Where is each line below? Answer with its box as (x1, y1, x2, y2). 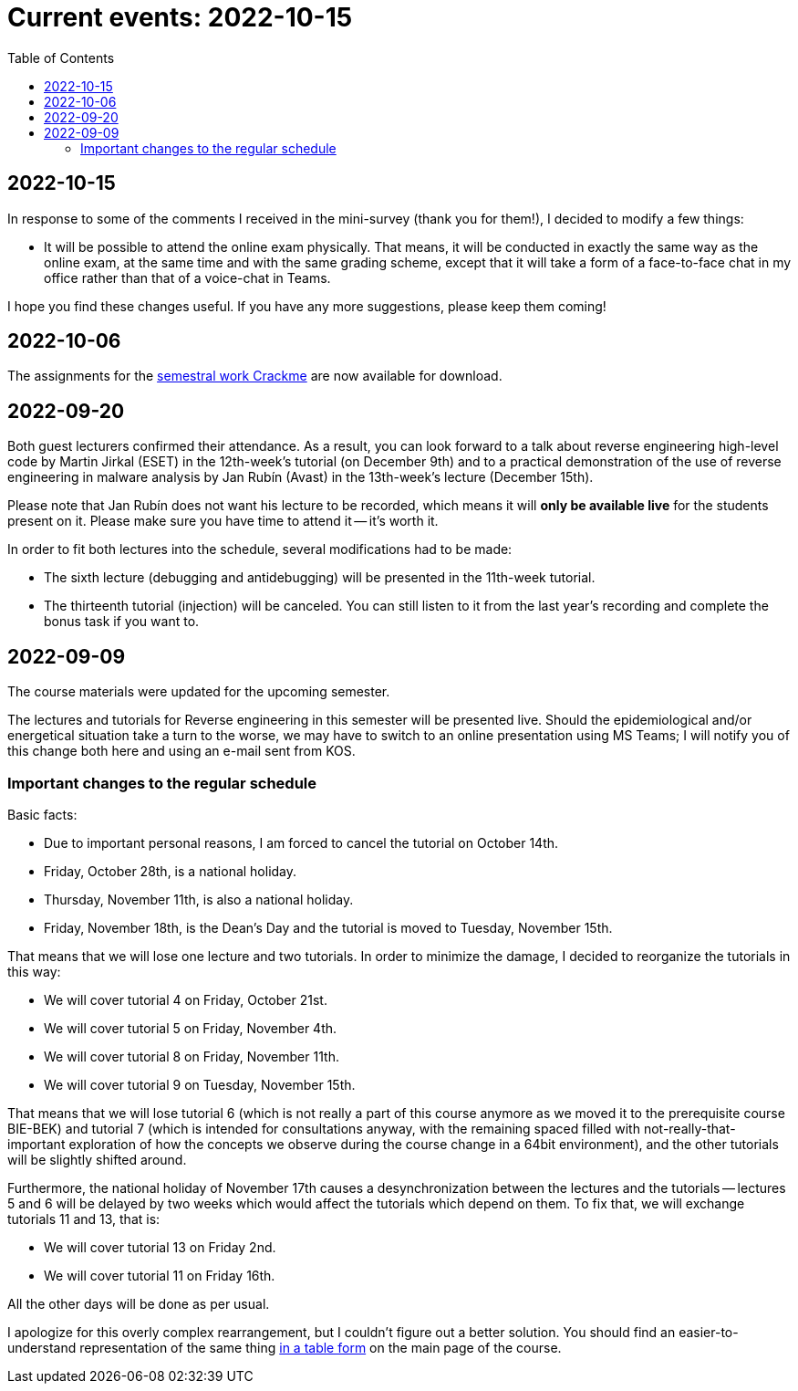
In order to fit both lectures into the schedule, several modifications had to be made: (7, 541, 513, 558)
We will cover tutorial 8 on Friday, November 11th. (44, 1048, 339, 1064)
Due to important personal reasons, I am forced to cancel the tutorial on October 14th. (44, 834, 559, 851)
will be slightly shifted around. (7, 1151, 187, 1167)
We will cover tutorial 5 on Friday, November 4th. (44, 1020, 337, 1036)
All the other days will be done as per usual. (7, 1295, 270, 1312)
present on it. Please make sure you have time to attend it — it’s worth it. (7, 513, 439, 529)
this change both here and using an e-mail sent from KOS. (7, 743, 356, 759)
